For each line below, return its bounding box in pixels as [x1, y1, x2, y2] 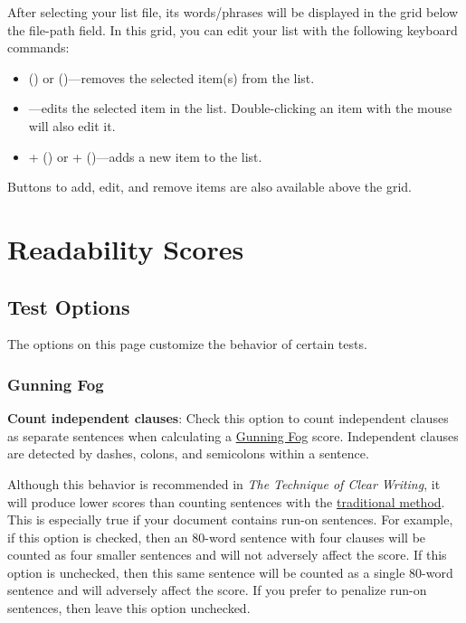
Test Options [7, 292, 130, 320]
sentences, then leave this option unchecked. [7, 599, 251, 618]
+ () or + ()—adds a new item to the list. [28, 146, 262, 165]
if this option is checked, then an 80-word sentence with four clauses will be [7, 527, 426, 546]
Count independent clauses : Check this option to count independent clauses [7, 409, 449, 428]
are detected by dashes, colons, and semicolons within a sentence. [7, 444, 369, 463]
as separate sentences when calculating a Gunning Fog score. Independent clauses [7, 426, 459, 445]
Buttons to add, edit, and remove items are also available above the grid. [7, 177, 412, 196]
